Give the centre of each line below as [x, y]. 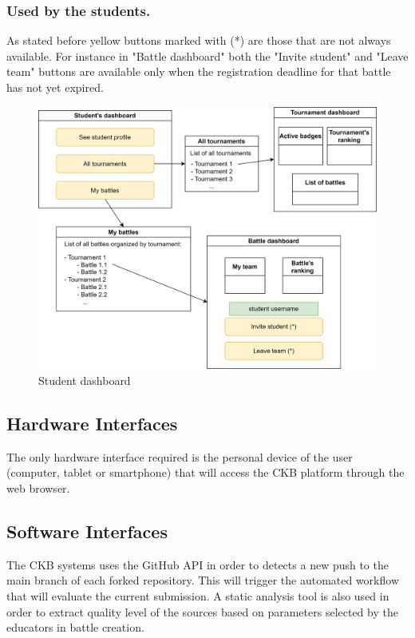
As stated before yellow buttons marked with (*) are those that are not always [199, 40]
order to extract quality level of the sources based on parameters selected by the [202, 611]
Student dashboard [85, 380]
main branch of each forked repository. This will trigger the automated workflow [203, 580]
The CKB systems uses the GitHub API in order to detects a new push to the [198, 564]
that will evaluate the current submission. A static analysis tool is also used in [198, 595]
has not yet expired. [55, 87]
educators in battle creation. [75, 627]
